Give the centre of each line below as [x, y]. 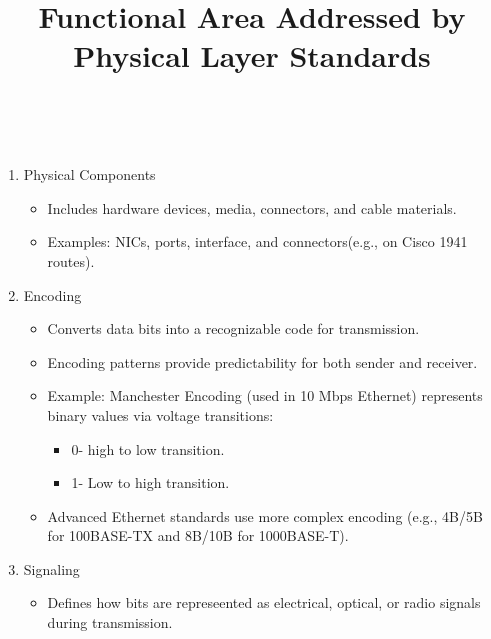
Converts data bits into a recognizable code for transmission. [233, 328]
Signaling [51, 568]
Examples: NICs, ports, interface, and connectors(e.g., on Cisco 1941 [257, 241]
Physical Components [89, 174]
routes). [71, 260]
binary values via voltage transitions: [160, 414]
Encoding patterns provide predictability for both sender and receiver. [262, 361]
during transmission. [110, 622]
